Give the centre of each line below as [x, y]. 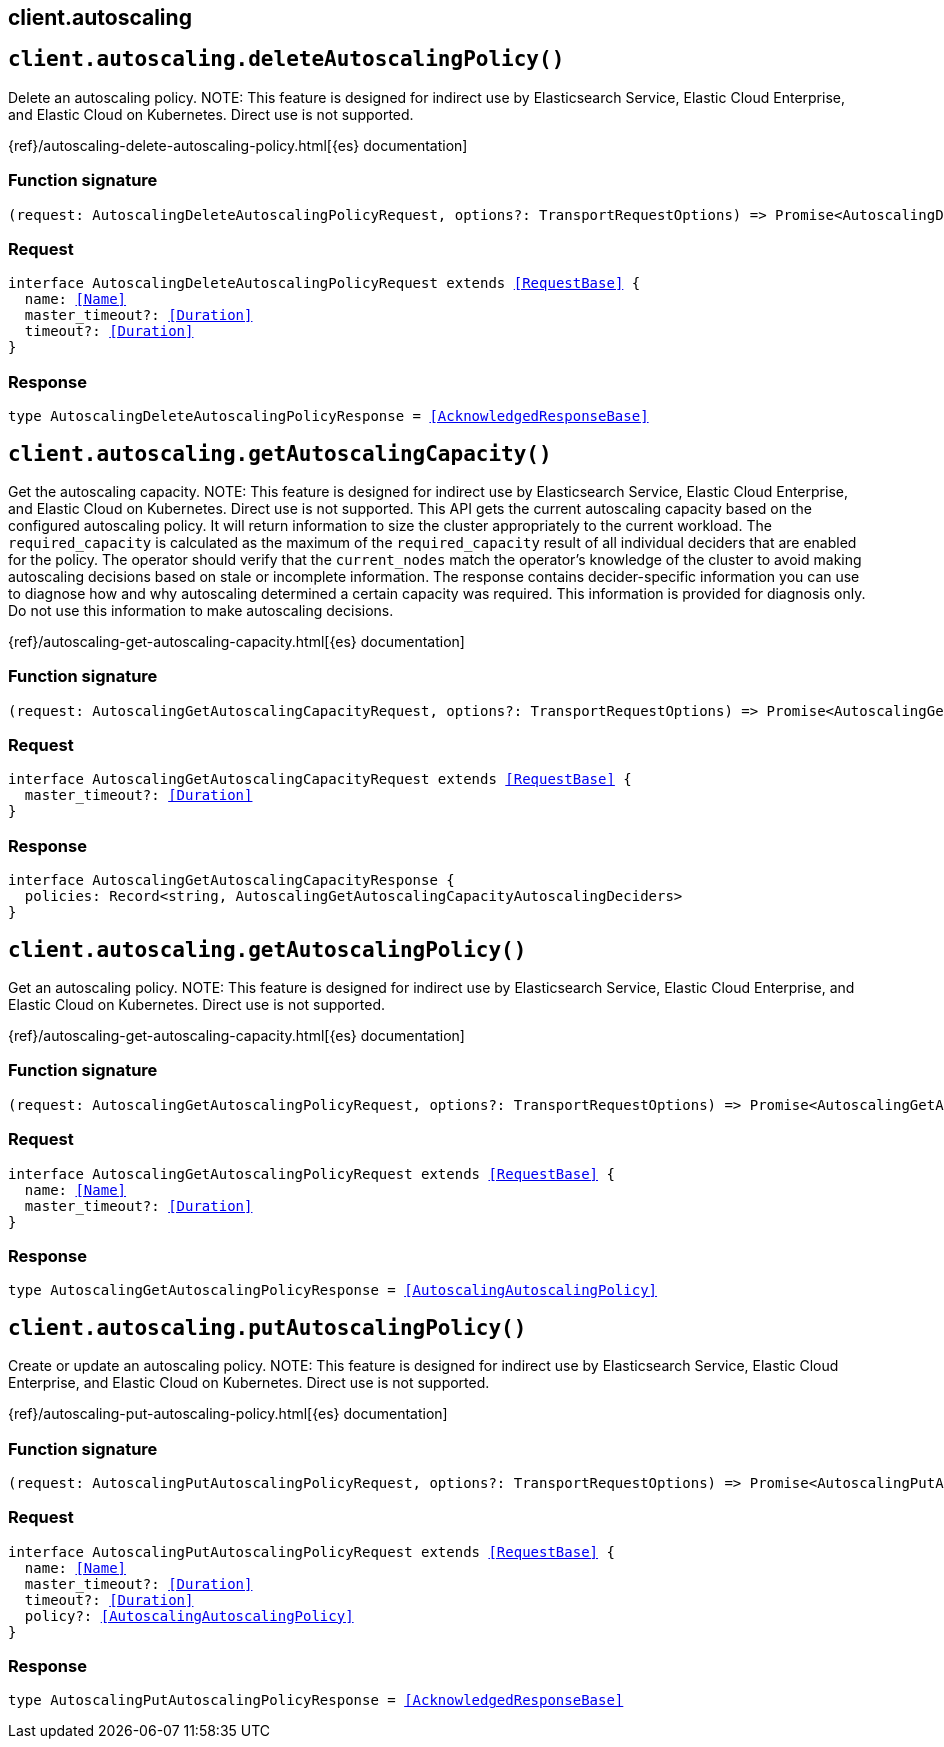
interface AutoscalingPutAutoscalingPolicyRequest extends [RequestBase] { [311, 1551]
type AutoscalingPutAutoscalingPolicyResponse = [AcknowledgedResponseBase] [316, 1700]
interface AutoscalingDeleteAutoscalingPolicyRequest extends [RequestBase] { [324, 283]
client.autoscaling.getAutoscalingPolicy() [267, 949]
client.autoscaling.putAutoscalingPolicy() [267, 1327]
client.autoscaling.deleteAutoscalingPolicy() [286, 59]
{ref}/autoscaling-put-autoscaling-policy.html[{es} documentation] [228, 1414]
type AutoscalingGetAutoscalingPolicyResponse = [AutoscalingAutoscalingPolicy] [333, 1290]
